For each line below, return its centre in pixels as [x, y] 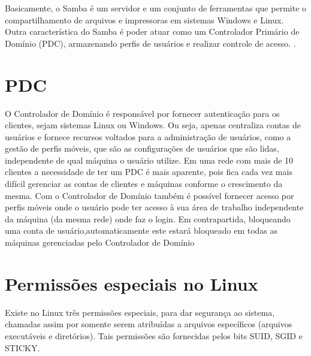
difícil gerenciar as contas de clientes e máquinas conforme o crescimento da [144, 184]
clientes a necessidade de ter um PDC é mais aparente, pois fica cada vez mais [149, 172]
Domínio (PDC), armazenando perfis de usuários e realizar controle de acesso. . [150, 43]
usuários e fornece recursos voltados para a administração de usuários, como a [148, 136]
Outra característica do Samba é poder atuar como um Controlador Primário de [152, 31]
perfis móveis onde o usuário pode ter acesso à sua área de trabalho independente [154, 207]
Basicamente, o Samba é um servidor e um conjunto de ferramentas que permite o [156, 8]
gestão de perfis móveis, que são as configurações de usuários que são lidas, [142, 148]
